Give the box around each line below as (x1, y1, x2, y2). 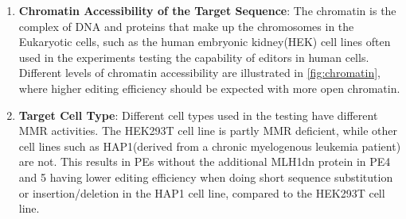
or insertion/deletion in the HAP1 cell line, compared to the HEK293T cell (18, 184, 385, 201)
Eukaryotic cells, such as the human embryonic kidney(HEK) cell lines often (18, 33, 391, 50)
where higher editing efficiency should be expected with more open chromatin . (18, 79, 400, 96)
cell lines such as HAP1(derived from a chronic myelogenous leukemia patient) (18, 137, 401, 154)
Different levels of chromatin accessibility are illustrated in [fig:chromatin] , (18, 64, 381, 81)
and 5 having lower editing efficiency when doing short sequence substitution (18, 168, 393, 185)
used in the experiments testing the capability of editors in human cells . (18, 48, 369, 65)
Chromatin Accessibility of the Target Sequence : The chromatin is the (18, 2, 396, 18)
